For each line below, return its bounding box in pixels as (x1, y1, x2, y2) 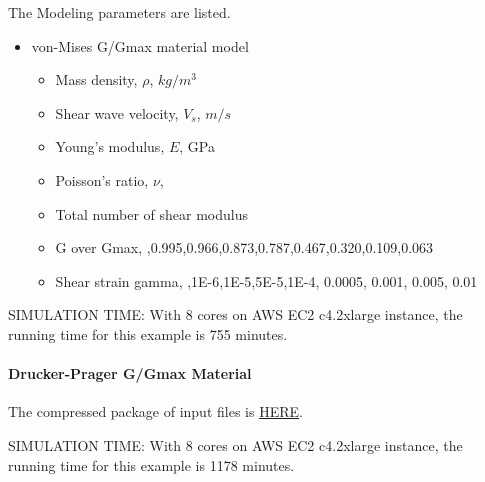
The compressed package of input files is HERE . (8, 401, 303, 422)
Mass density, (55, 69, 138, 90)
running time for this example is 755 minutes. (8, 323, 288, 344)
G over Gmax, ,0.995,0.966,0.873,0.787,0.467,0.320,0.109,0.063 (55, 237, 434, 258)
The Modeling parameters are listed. (8, 2, 231, 22)
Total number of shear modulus (55, 203, 248, 224)
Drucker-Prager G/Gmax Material (8, 363, 252, 384)
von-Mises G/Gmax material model (31, 35, 249, 56)
